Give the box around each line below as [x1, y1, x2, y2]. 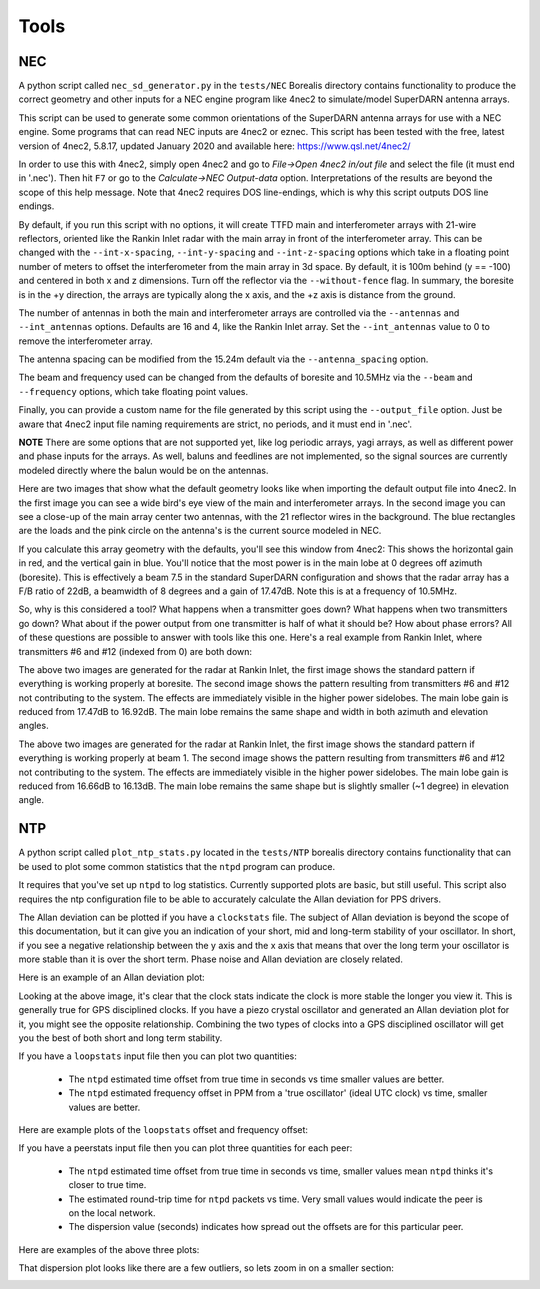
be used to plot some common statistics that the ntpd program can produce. [18, 860, 335, 872]
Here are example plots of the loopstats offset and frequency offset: [18, 1123, 309, 1135]
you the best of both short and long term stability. [18, 1032, 223, 1044]
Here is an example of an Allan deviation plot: [18, 971, 205, 984]
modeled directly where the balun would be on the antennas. [18, 464, 269, 476]
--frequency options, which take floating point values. [18, 385, 249, 397]
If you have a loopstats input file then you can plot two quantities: [18, 1050, 297, 1062]
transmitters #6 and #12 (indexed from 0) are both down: [18, 645, 253, 657]
